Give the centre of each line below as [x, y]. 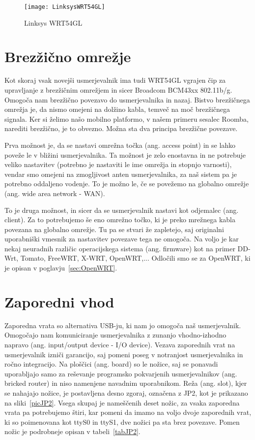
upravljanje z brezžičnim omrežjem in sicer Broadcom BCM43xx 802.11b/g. [118, 89]
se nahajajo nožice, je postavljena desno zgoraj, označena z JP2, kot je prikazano [126, 392]
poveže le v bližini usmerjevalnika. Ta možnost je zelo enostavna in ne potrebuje [125, 154]
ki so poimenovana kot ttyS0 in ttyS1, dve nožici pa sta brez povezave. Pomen [122, 422]
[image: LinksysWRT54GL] [65, 7]
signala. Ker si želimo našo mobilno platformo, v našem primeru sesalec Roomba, [127, 118]
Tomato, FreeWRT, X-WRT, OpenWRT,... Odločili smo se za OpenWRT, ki [135, 258]
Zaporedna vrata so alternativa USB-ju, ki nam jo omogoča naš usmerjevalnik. [123, 325]
